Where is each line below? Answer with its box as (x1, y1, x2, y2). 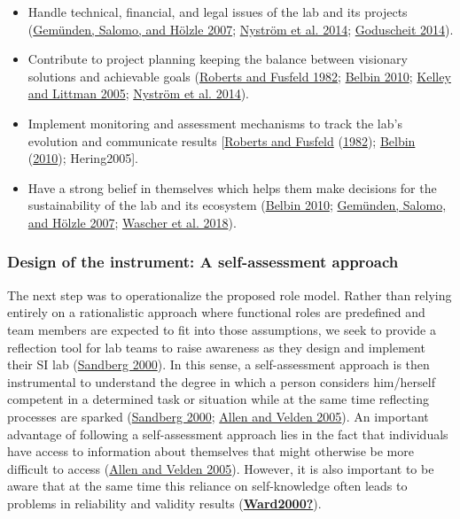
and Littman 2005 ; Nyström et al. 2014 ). (27, 84, 250, 103)
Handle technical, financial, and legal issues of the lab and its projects (27, 3, 408, 20)
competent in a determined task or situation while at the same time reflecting (7, 390, 429, 408)
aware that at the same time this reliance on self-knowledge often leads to (7, 476, 408, 495)
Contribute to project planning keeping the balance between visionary (27, 50, 408, 68)
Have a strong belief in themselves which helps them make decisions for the (27, 178, 437, 197)
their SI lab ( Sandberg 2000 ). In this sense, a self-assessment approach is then (7, 355, 430, 374)
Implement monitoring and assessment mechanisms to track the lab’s (27, 113, 402, 132)
